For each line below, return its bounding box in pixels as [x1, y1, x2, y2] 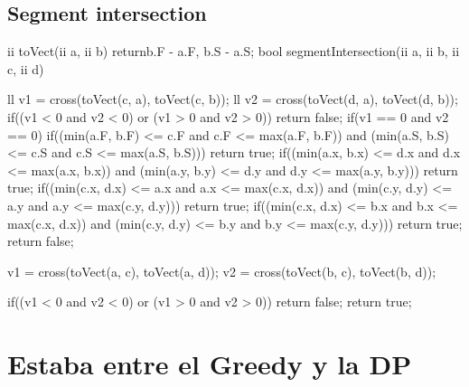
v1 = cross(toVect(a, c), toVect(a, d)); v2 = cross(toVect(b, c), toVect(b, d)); [7, 261, 436, 280]
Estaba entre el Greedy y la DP [7, 345, 412, 382]
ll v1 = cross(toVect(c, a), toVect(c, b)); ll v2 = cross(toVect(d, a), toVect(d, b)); [7, 90, 458, 109]
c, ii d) [7, 59, 44, 78]
